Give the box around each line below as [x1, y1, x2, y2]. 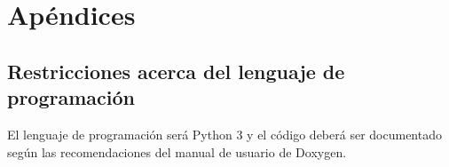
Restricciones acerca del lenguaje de [7, 57, 345, 84]
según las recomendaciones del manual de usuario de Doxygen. [7, 142, 347, 161]
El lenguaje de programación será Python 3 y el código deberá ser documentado [7, 124, 442, 143]
